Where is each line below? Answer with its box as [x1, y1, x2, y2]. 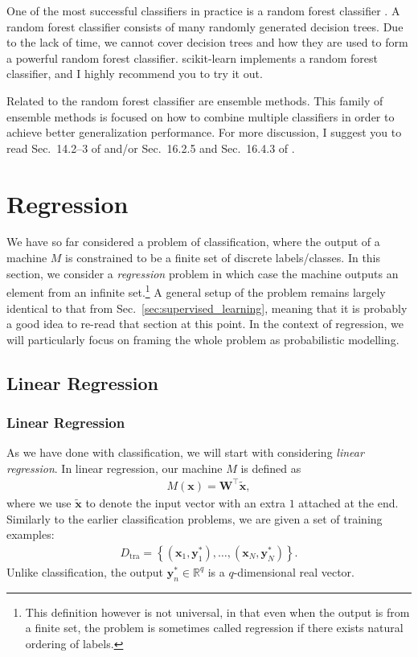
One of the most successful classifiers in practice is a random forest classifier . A [6, 2, 400, 18]
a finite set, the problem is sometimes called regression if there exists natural [25, 619, 404, 636]
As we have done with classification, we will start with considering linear [6, 444, 364, 461]
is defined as [240, 459, 301, 476]
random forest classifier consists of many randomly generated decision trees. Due [6, 18, 404, 35]
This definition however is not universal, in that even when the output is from [25, 603, 410, 620]
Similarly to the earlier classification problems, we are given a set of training [6, 510, 383, 527]
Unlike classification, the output [6, 563, 164, 580]
